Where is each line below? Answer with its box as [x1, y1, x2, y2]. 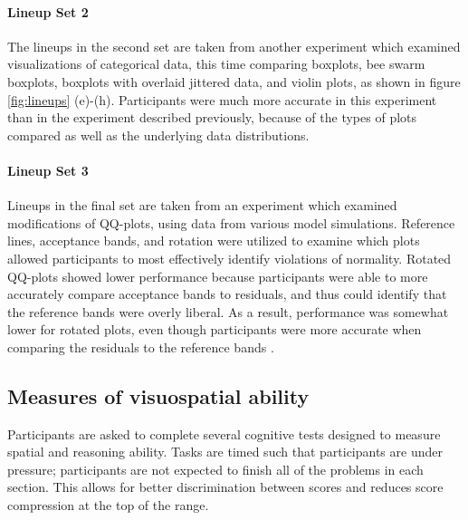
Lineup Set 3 [7, 160, 89, 179]
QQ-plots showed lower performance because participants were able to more [7, 266, 428, 285]
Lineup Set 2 [7, 2, 89, 21]
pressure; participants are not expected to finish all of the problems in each [7, 459, 424, 478]
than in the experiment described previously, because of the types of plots [7, 108, 417, 127]
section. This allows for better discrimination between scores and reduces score [7, 477, 444, 496]
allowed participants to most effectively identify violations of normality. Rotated [7, 248, 452, 267]
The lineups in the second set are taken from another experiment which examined [7, 36, 461, 55]
